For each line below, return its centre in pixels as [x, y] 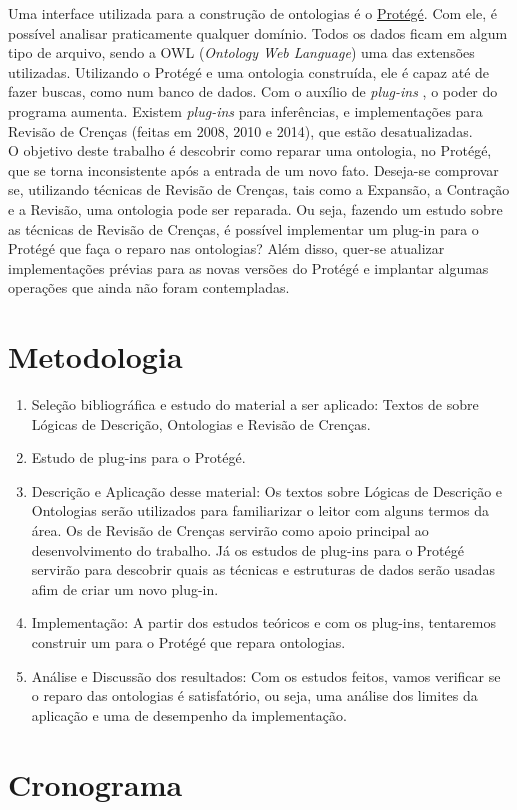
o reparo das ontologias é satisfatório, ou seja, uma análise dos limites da [254, 695]
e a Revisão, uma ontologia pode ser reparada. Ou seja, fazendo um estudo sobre [255, 208]
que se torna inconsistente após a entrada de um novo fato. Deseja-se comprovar [253, 169]
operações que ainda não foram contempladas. [149, 287]
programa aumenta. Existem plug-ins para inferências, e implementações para [245, 110]
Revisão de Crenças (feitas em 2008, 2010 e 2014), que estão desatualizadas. [240, 130]
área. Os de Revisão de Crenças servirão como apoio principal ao [230, 530]
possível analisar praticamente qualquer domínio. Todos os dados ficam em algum [258, 32]
